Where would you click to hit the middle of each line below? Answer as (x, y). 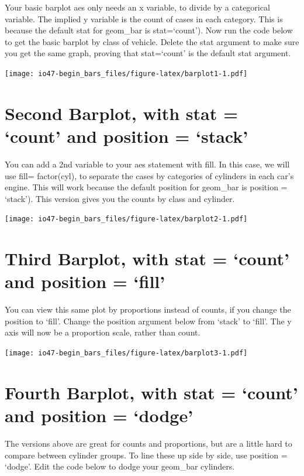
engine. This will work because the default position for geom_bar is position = (146, 187)
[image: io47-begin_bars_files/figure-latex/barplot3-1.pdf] (126, 353)
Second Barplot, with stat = (121, 113)
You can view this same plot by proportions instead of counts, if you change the (148, 309)
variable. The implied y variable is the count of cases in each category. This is (144, 18)
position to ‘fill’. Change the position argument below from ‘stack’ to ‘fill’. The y (148, 321)
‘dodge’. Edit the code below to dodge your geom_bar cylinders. (120, 466)
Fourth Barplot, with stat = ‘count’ (151, 392)
